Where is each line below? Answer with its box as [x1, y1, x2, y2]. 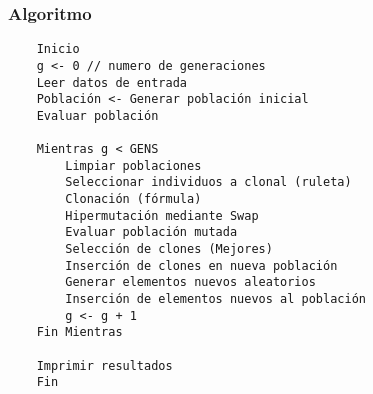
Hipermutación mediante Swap [65, 208, 259, 223]
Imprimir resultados [36, 358, 173, 373]
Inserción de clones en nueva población [65, 258, 338, 273]
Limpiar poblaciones [65, 158, 202, 173]
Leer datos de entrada [36, 75, 187, 90]
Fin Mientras [36, 325, 123, 340]
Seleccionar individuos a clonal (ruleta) [65, 175, 352, 190]
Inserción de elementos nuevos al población [65, 292, 366, 307]
